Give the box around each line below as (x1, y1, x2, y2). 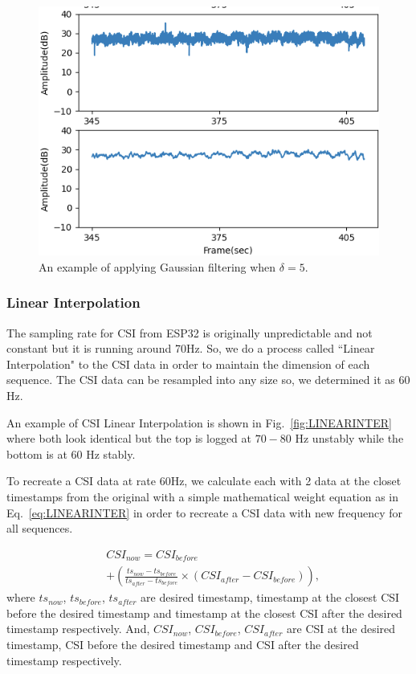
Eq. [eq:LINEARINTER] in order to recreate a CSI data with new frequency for (6, 504, 402, 521)
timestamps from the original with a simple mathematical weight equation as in (6, 488, 399, 504)
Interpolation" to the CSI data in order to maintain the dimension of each (6, 355, 370, 372)
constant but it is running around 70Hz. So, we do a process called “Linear (6, 340, 375, 357)
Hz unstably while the (295, 430, 404, 447)
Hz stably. (86, 445, 136, 462)
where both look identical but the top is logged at (6, 430, 252, 447)
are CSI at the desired (287, 620, 396, 637)
